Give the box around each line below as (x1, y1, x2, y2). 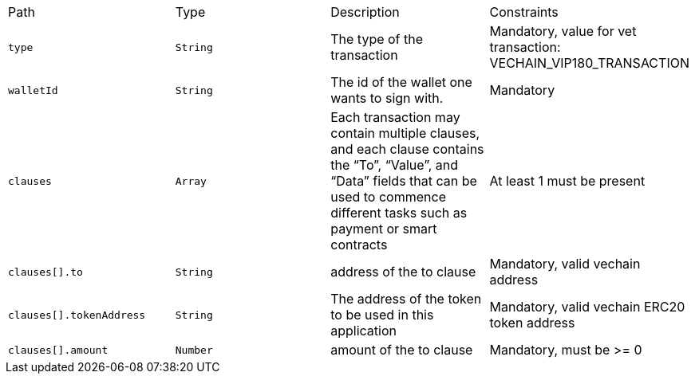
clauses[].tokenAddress (8, 308, 146, 321)
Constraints (489, 4, 559, 20)
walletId (8, 84, 58, 96)
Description (330, 4, 400, 20)
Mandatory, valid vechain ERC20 (489, 299, 685, 315)
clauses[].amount (8, 343, 109, 356)
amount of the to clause (330, 342, 473, 358)
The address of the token (330, 291, 482, 307)
